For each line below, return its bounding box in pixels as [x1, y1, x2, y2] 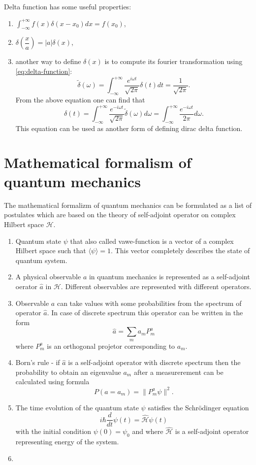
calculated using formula [15, 376, 90, 387]
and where [132, 426, 163, 436]
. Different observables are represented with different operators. [61, 281, 252, 291]
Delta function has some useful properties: [4, 1, 131, 11]
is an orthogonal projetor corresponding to [47, 340, 175, 351]
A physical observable [15, 271, 81, 282]
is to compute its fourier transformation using [104, 56, 243, 66]
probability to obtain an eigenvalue [15, 366, 121, 377]
